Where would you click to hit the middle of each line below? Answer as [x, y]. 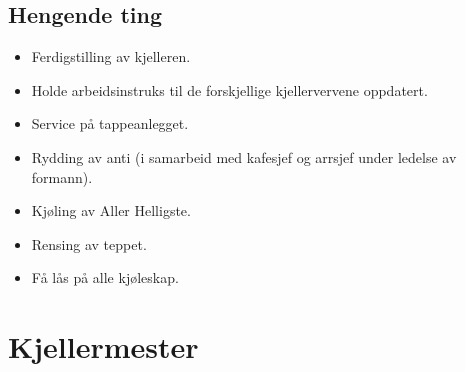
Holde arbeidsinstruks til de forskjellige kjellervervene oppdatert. [229, 89]
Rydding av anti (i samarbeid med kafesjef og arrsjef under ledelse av [244, 156]
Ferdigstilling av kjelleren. [111, 56]
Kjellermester [103, 346]
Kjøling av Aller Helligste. [111, 210]
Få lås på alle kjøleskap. [105, 277]
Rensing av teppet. [89, 243]
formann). [62, 176]
